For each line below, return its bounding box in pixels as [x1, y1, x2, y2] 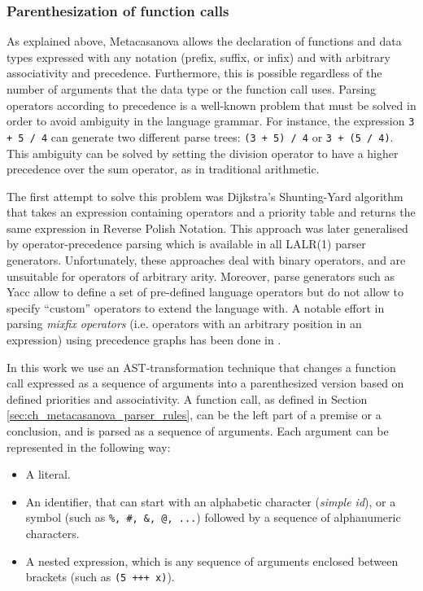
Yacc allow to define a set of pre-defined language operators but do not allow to [7, 283, 403, 300]
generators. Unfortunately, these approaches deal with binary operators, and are [7, 252, 406, 269]
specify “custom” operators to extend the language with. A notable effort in [7, 299, 385, 316]
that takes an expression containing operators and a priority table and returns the [7, 204, 416, 221]
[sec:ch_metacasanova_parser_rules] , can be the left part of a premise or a [7, 406, 382, 423]
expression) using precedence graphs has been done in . [7, 331, 281, 348]
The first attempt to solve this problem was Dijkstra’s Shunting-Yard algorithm [7, 187, 403, 204]
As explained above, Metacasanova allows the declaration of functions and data [7, 33, 402, 50]
